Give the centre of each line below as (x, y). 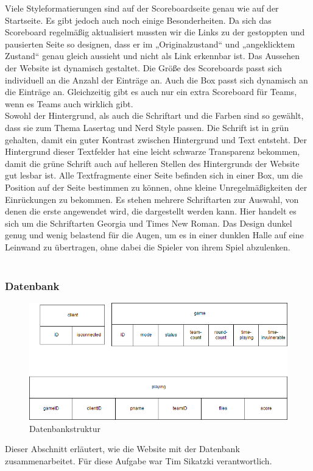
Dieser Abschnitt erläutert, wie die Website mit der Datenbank (122, 449)
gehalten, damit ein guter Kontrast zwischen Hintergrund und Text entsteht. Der (156, 139)
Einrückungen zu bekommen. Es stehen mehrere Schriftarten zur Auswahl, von (152, 199)
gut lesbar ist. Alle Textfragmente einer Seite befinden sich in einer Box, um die (154, 175)
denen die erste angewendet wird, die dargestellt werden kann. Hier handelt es (151, 211)
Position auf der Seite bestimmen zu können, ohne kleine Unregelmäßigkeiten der (156, 187)
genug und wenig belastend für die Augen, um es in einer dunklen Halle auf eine (154, 235)
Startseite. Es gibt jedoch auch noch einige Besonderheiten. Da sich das (138, 20)
